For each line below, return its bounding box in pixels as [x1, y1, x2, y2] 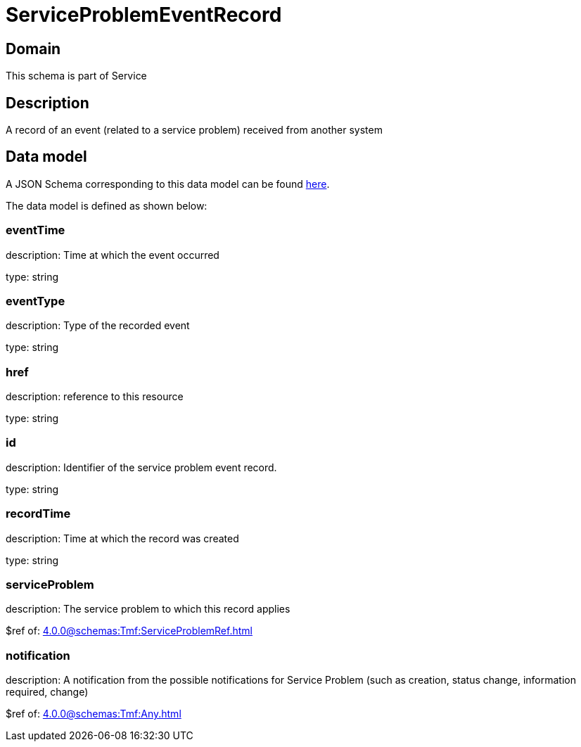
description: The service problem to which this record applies [6, 603, 290, 615]
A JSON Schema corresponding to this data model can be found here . [6, 177, 330, 190]
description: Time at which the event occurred [6, 248, 219, 261]
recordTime [6, 506, 71, 521]
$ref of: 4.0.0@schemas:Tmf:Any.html [6, 708, 181, 720]
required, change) [6, 686, 89, 698]
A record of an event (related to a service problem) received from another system [6, 124, 383, 136]
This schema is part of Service [6, 70, 147, 82]
